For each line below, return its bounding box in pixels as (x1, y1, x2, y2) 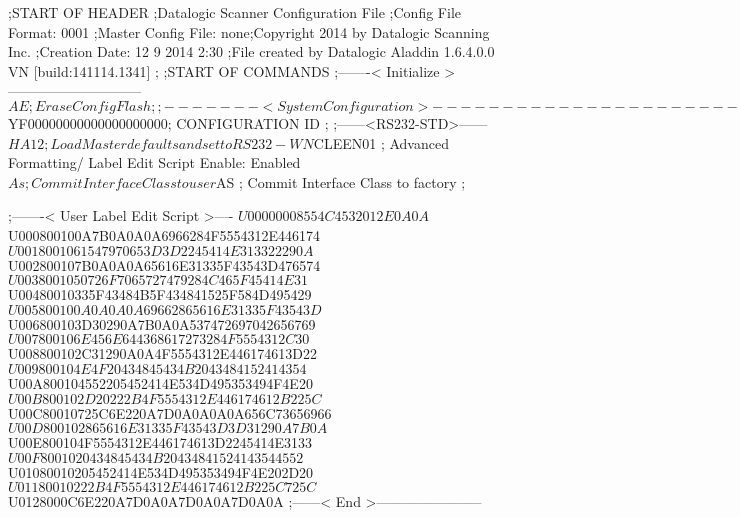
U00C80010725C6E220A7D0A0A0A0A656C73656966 (8, 402, 332, 423)
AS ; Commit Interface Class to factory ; (216, 171, 466, 192)
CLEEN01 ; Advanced (313, 132, 449, 153)
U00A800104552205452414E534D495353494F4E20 (8, 372, 313, 393)
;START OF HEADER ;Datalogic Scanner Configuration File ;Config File (8, 2, 461, 22)
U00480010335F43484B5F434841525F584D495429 (8, 284, 312, 305)
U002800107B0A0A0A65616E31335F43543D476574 (8, 254, 321, 275)
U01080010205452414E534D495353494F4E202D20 (8, 461, 314, 482)
